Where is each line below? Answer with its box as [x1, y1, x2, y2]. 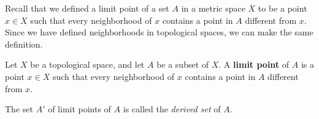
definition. [5, 37, 43, 50]
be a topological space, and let [30, 58, 145, 71]
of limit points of [48, 103, 111, 115]
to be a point [258, 2, 307, 14]
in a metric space [181, 2, 245, 14]
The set [5, 103, 33, 115]
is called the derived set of [123, 103, 221, 115]
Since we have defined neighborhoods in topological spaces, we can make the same [5, 26, 313, 38]
